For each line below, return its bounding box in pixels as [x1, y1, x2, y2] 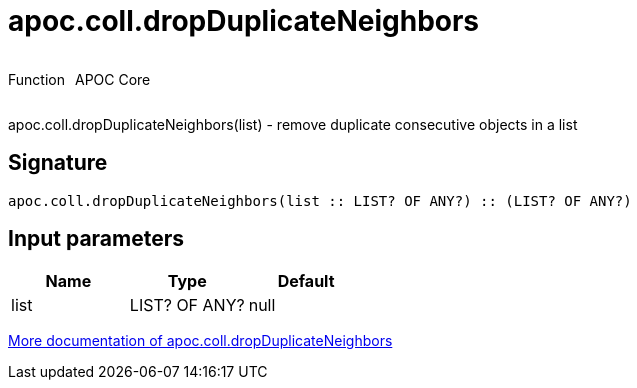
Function [8, 70, 65, 88]
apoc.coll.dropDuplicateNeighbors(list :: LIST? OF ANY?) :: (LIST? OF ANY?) [8, 192, 632, 209]
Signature [8, 150, 108, 176]
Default [277, 271, 335, 292]
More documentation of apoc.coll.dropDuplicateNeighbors [8, 332, 393, 350]
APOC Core [74, 70, 151, 88]
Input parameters [8, 226, 185, 252]
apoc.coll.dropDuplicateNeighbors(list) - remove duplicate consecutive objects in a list [8, 115, 578, 133]
